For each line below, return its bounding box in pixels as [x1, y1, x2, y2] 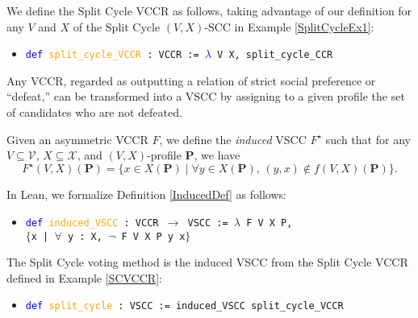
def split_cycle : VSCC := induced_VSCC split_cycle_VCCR [25, 300, 344, 312]
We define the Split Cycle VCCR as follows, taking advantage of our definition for [6, 2, 412, 19]
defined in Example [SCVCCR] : [6, 269, 162, 286]
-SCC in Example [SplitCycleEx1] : [204, 18, 374, 35]
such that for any [325, 130, 411, 147]
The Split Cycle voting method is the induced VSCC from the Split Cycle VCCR [6, 254, 408, 271]
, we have [194, 147, 240, 163]
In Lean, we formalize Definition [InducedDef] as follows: [6, 186, 286, 203]
